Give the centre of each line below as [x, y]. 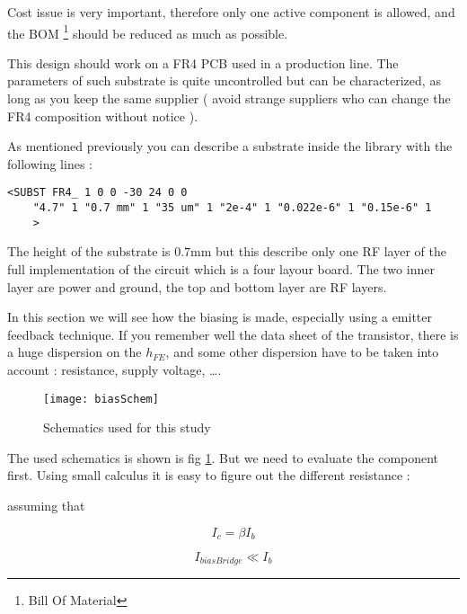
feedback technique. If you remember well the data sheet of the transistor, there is [233, 334]
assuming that [46, 505]
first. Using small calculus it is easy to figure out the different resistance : [209, 475]
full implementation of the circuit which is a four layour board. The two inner [221, 268]
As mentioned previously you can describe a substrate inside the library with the [230, 146]
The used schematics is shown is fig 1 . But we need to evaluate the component [223, 457]
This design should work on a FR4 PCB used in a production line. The [203, 62]
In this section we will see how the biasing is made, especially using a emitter [220, 317]
